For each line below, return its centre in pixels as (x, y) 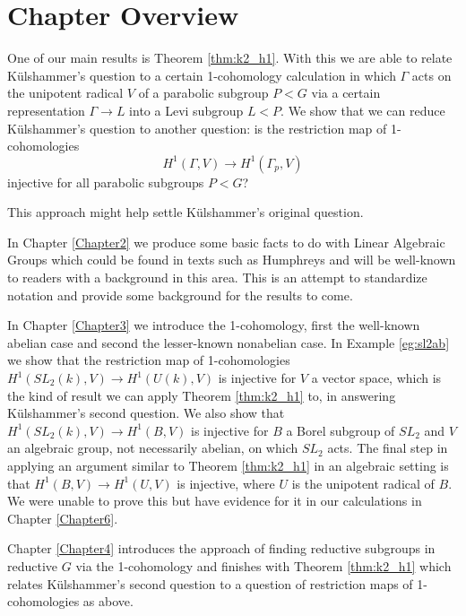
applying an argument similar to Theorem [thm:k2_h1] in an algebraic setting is (228, 465)
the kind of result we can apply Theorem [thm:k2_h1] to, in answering (202, 395)
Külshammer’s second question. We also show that (146, 413)
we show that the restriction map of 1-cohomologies (149, 360)
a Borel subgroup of (341, 430)
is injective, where (226, 483)
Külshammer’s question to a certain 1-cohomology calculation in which (202, 75)
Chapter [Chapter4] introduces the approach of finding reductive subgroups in (221, 548)
